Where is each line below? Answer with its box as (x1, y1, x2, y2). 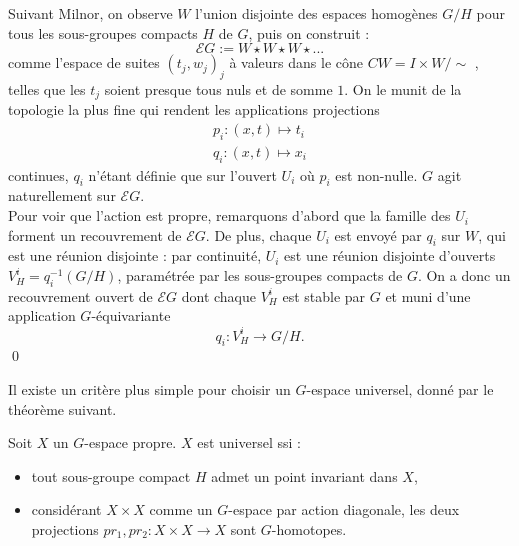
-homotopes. (271, 518, 347, 539)
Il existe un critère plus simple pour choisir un (8, 378, 291, 399)
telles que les (8, 78, 86, 99)
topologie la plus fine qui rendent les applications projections (8, 99, 380, 120)
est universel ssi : (197, 432, 301, 453)
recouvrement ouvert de (8, 285, 153, 306)
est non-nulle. (335, 164, 418, 185)
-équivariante (91, 305, 171, 326)
